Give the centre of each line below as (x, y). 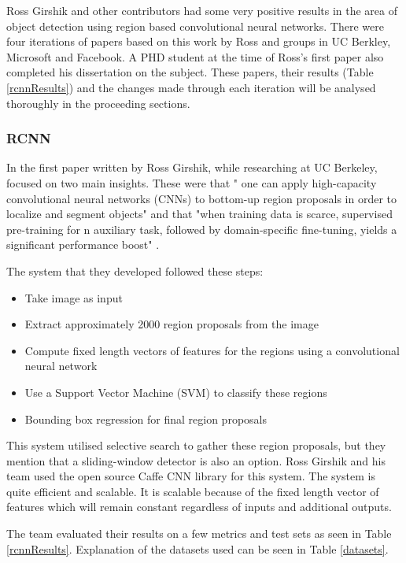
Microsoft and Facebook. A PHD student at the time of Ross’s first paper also (195, 56)
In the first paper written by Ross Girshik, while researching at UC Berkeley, (192, 167)
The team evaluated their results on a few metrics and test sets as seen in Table (199, 533)
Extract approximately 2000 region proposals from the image (172, 324)
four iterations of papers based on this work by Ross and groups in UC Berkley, (199, 41)
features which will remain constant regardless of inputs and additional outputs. (199, 507)
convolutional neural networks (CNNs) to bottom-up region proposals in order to (202, 198)
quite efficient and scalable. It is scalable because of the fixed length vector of (193, 491)
